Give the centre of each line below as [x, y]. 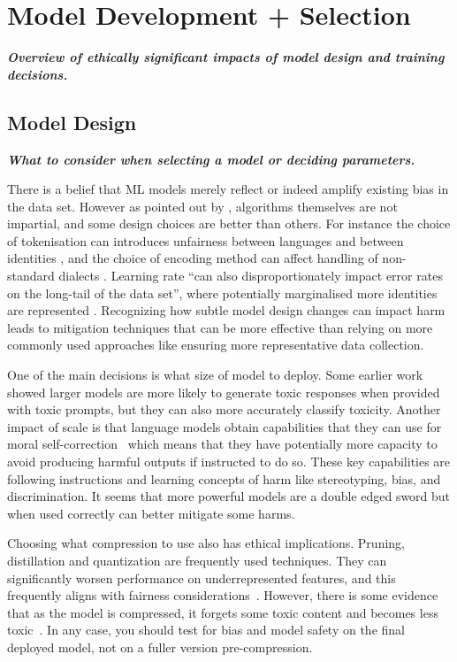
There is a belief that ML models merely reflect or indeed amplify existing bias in [228, 189]
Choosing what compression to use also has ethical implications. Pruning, [206, 543]
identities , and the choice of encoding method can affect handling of [193, 258]
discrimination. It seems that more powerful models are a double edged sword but [229, 496]
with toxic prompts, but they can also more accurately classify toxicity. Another [224, 409]
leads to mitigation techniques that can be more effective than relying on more [220, 327]
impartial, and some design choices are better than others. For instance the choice [229, 223]
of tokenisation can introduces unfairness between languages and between [206, 240]
